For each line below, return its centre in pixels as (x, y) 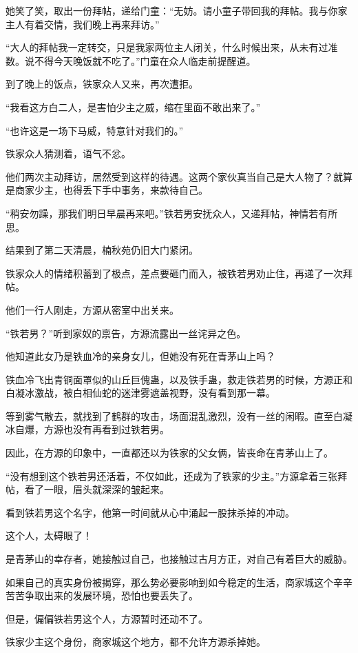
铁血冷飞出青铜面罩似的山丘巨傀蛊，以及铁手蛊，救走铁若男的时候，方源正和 (179, 379)
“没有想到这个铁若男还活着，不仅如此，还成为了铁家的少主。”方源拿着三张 (172, 475)
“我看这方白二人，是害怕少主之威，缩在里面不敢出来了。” (133, 107)
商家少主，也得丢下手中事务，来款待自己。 (111, 190)
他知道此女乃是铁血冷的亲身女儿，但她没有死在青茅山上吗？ (140, 356)
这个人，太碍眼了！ (49, 535)
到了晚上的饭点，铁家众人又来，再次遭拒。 (102, 84)
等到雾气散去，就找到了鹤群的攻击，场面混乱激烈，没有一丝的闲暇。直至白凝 (179, 415)
